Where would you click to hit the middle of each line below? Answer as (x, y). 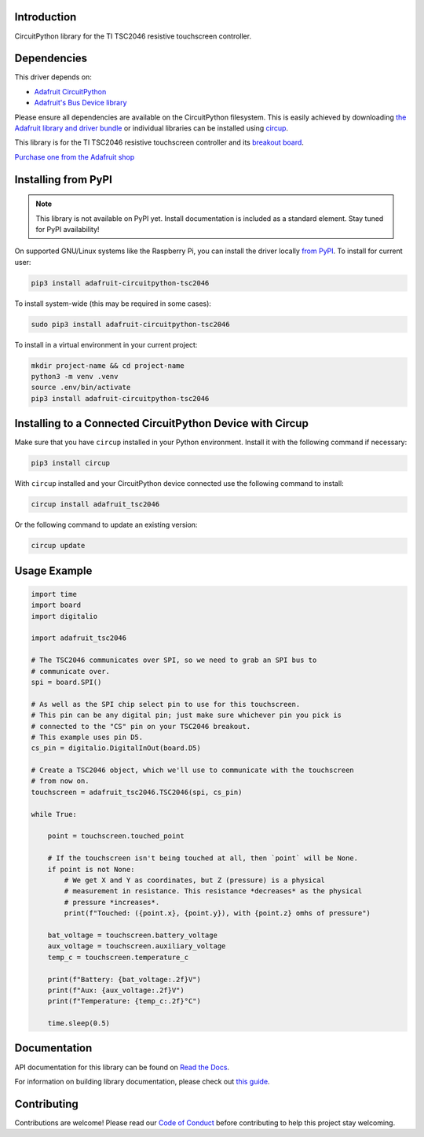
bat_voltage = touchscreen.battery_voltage (132, 935)
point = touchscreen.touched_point (116, 836)
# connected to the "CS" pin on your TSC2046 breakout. (141, 726)
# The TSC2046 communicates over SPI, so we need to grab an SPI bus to (174, 660)
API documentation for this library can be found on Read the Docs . (122, 1067)
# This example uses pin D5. (87, 737)
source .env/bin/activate (81, 388)
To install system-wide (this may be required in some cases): (113, 304)
